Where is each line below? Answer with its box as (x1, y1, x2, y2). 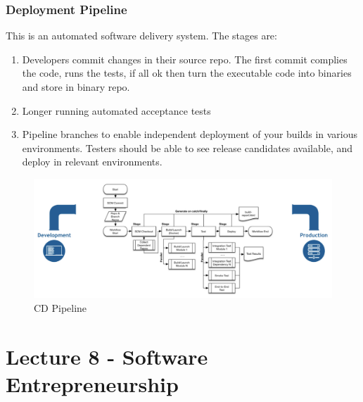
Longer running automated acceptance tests (22, 103, 211, 118)
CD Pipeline (34, 300, 87, 315)
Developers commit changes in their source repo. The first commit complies (22, 51, 348, 66)
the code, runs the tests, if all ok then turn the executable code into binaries (22, 65, 352, 80)
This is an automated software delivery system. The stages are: (6, 28, 277, 43)
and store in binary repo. (22, 80, 130, 94)
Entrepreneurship (6, 369, 179, 398)
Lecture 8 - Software (6, 341, 208, 370)
